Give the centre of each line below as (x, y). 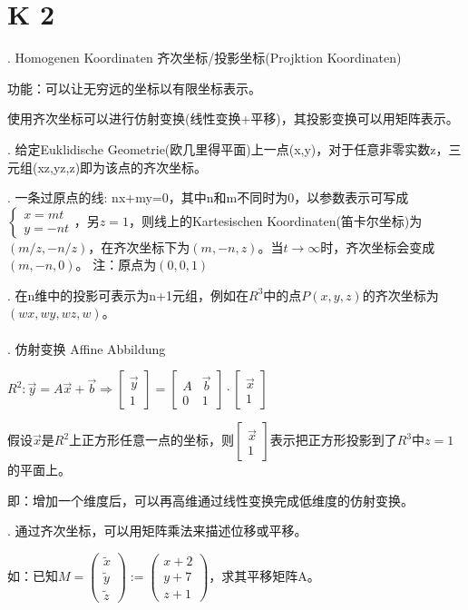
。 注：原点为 (116, 265)
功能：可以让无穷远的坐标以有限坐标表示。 (134, 88)
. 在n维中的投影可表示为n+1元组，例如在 (128, 295)
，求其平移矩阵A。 (264, 575)
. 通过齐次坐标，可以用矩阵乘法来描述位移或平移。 (157, 531)
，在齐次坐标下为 (139, 246)
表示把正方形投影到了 (333, 440)
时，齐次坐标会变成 (378, 246)
